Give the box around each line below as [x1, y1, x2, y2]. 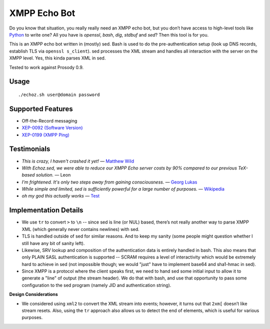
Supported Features [9, 104, 73, 113]
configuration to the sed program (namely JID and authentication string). [21, 282, 171, 288]
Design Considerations [9, 291, 58, 297]
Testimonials [9, 145, 50, 153]
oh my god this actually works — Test [21, 193, 100, 199]
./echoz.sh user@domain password [18, 91, 100, 97]
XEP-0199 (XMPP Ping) [21, 131, 69, 137]
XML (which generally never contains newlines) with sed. [21, 226, 139, 232]
